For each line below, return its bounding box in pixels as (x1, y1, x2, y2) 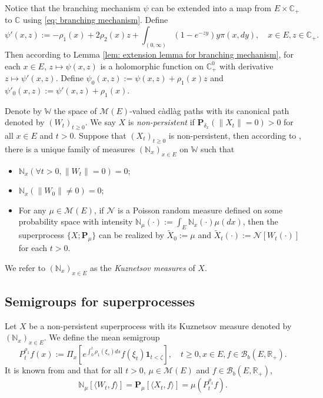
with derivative (219, 59, 274, 72)
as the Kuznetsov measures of (89, 261, 195, 273)
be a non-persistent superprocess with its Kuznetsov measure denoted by (29, 319, 292, 332)
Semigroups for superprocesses (5, 292, 195, 310)
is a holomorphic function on (100, 59, 204, 72)
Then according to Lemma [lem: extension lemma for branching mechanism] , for (5, 48, 294, 60)
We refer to (5, 261, 45, 273)
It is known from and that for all (5, 364, 123, 376)
